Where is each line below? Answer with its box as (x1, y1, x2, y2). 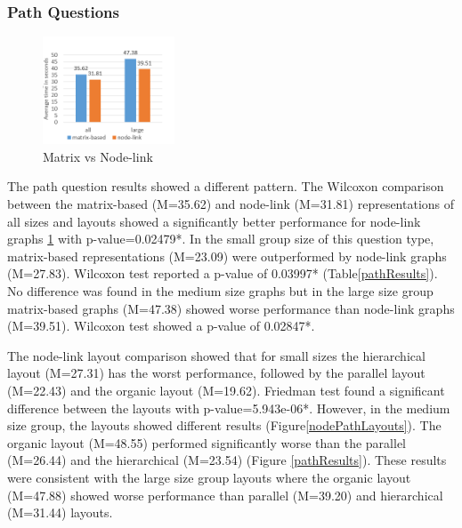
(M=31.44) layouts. (7, 503, 113, 522)
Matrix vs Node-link (43, 147, 153, 165)
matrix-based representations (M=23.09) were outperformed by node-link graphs (7, 246, 447, 265)
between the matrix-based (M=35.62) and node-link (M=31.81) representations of (7, 195, 455, 212)
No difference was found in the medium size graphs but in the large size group (7, 281, 434, 300)
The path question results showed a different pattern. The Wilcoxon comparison (7, 177, 444, 196)
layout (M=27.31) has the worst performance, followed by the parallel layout (7, 364, 426, 382)
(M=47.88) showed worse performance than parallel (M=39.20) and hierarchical (7, 485, 443, 504)
